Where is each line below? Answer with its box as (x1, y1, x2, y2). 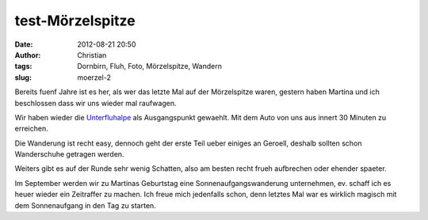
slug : (14, 72, 32, 82)
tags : (14, 62, 32, 71)
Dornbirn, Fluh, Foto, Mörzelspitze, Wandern (77, 62, 222, 71)
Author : (14, 50, 41, 59)
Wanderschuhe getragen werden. (14, 150, 124, 159)
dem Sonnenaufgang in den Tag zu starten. (14, 200, 156, 210)
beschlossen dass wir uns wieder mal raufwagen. (14, 98, 177, 108)
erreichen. (14, 123, 48, 134)
